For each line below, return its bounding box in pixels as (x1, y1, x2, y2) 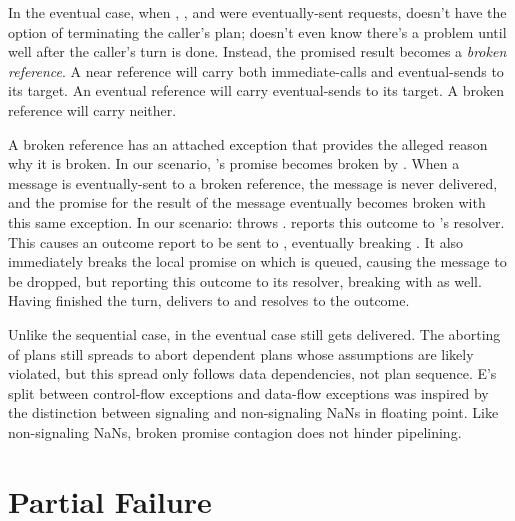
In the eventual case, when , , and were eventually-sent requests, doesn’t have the (8, 2, 507, 22)
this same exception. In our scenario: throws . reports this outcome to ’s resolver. (8, 211, 505, 232)
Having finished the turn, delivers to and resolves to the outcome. (8, 290, 410, 311)
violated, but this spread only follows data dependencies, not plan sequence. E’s (8, 363, 497, 384)
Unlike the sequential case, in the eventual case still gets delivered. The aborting (8, 323, 501, 344)
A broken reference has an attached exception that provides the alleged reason (8, 133, 488, 154)
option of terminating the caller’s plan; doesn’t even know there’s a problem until (8, 21, 507, 42)
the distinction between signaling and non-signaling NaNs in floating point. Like (8, 402, 499, 423)
